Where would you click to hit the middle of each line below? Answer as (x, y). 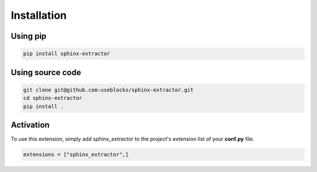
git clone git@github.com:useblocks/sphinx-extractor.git (108, 90)
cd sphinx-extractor (53, 98)
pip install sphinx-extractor (67, 54)
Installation (39, 15)
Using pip (29, 36)
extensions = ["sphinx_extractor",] (76, 155)
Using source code (46, 72)
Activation (30, 125)
